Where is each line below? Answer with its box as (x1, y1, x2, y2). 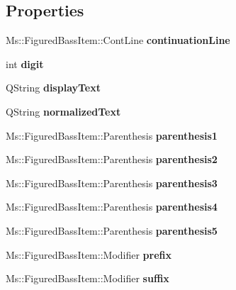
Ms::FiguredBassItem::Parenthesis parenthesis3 (6, 175, 218, 190)
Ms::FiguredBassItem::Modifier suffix (6, 271, 169, 286)
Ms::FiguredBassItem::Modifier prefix (6, 247, 172, 262)
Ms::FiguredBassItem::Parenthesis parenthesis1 (6, 128, 218, 143)
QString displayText (6, 80, 101, 95)
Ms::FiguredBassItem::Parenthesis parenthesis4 (6, 199, 218, 214)
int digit (6, 56, 44, 71)
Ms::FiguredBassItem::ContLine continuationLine (6, 33, 230, 48)
